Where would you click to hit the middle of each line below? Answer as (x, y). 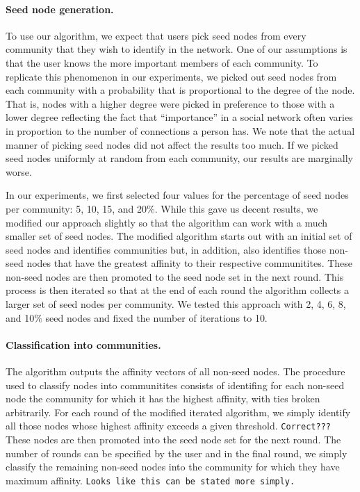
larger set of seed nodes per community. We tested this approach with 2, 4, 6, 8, (176, 304)
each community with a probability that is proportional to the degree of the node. (180, 90)
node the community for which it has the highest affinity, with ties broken (163, 399)
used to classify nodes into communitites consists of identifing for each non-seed (175, 385)
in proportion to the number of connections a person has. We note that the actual (180, 130)
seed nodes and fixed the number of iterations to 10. (156, 317)
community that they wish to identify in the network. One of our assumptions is (177, 49)
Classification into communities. (83, 344)
